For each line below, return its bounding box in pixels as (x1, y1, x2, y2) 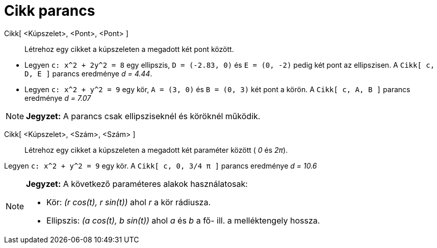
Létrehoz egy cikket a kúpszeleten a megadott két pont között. (24, 44, 234, 53)
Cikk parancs (4, 2, 95, 19)
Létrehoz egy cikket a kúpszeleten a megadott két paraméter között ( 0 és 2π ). (24, 145, 288, 154)
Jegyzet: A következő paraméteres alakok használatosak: (26, 178, 248, 189)
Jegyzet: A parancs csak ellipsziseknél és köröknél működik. (26, 111, 261, 121)
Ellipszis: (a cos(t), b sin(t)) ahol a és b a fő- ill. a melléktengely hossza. (46, 215, 320, 226)
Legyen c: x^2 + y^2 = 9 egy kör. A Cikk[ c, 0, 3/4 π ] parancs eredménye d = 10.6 (4, 161, 317, 170)
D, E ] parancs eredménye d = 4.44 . (24, 69, 152, 78)
